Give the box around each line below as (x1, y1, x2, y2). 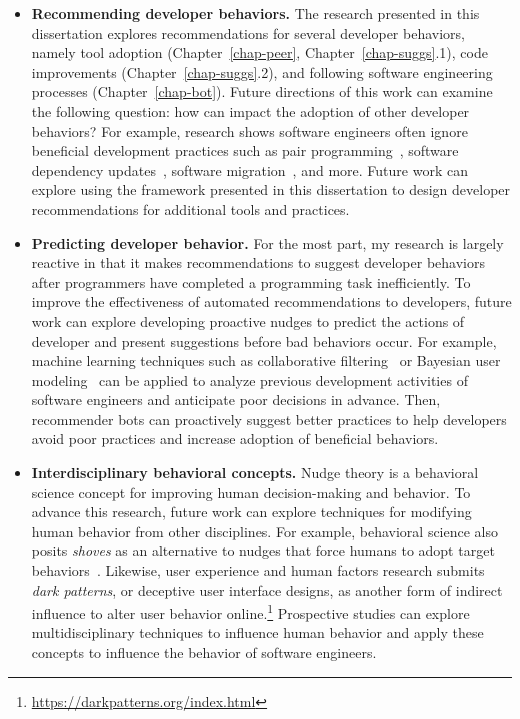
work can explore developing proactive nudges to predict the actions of (31, 310, 465, 331)
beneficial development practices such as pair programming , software (31, 140, 459, 161)
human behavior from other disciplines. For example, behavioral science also (31, 520, 499, 541)
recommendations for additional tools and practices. (31, 198, 350, 219)
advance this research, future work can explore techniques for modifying (31, 501, 472, 522)
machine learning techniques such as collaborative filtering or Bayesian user (31, 350, 501, 371)
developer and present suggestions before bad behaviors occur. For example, (31, 330, 497, 351)
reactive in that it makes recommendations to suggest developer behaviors (31, 252, 485, 273)
